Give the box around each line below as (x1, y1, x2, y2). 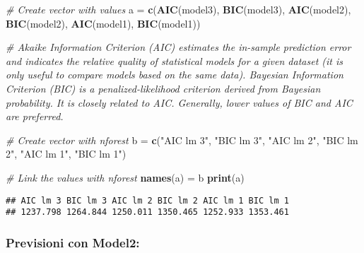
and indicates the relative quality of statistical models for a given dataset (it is (6, 53, 344, 68)
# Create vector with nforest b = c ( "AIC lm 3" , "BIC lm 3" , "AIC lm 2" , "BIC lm (6, 132, 358, 147)
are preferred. (6, 109, 64, 124)
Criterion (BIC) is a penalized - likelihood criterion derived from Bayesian (6, 81, 321, 95)
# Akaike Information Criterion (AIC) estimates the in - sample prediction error (6, 40, 351, 54)
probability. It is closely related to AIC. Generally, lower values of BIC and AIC (6, 95, 353, 110)
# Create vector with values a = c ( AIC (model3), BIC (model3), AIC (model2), (6, 2, 351, 16)
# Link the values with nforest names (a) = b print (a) (6, 170, 245, 184)
